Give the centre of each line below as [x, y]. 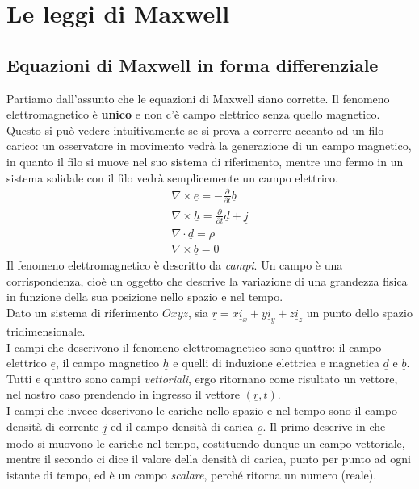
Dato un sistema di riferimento [83, 313]
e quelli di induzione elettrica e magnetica [276, 363]
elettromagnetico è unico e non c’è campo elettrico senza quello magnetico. [193, 114]
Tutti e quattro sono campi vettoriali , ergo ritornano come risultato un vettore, [202, 378]
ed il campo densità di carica [182, 426]
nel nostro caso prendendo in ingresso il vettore [124, 394]
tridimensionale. [46, 331]
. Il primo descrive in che [324, 426]
